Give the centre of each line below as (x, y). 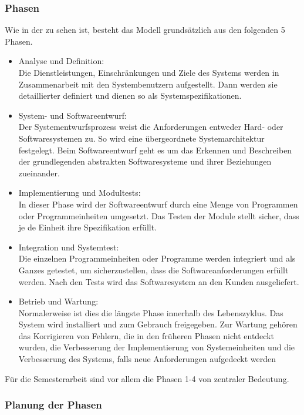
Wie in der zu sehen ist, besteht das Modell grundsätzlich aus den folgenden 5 (145, 30)
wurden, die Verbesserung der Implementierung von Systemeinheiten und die (157, 347)
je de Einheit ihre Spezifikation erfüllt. (88, 227)
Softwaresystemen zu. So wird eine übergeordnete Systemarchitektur (141, 138)
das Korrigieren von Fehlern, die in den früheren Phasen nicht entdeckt (146, 335)
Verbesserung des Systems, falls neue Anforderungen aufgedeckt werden (147, 359)
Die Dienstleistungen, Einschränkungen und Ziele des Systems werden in (149, 72)
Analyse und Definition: (61, 61)
